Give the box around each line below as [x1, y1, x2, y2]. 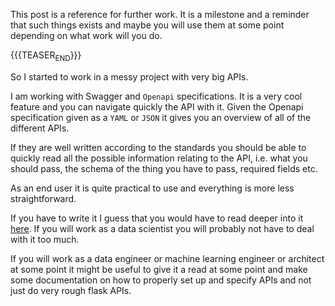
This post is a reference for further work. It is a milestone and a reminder [10, 9, 310, 20]
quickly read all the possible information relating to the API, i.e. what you [10, 152, 308, 164]
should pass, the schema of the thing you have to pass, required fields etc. [10, 162, 318, 174]
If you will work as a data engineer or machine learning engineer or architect [10, 252, 325, 264]
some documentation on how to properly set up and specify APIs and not [10, 274, 312, 286]
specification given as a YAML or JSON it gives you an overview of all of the [10, 111, 312, 123]
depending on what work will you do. [10, 30, 163, 41]
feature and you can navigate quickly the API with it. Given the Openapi [10, 100, 304, 113]
